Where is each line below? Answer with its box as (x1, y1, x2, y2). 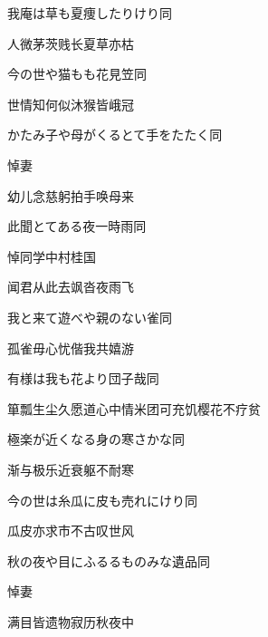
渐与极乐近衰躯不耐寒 (7, 459, 134, 478)
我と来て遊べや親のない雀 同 (7, 307, 172, 326)
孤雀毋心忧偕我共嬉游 (7, 338, 134, 357)
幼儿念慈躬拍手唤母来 (7, 186, 134, 205)
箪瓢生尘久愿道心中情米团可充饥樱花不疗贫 (7, 399, 261, 418)
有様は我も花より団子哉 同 (7, 369, 159, 388)
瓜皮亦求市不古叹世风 (7, 521, 134, 540)
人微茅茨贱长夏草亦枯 (7, 34, 134, 53)
